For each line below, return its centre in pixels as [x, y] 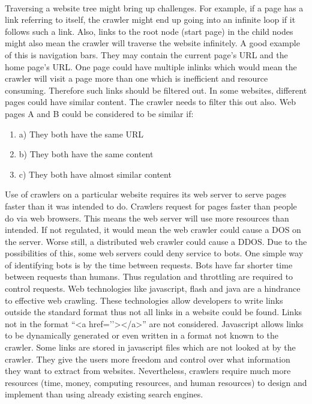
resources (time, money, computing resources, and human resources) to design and [156, 382]
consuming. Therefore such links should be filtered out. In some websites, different [156, 90]
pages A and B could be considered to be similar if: [99, 113]
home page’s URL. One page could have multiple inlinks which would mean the [151, 66]
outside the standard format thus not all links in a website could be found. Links [154, 312]
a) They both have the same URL [81, 134]
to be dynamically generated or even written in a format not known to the [142, 335]
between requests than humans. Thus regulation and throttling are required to [149, 276]
